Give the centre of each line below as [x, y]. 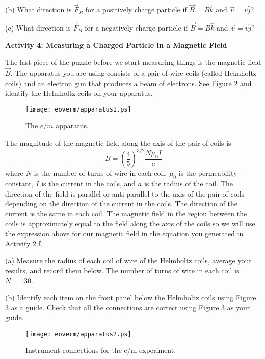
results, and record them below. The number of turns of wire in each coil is [122, 270]
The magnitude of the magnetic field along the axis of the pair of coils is [118, 143]
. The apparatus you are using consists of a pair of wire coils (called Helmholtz [134, 73]
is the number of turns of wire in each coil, [100, 173]
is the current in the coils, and [89, 183]
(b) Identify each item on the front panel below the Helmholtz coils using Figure [131, 297]
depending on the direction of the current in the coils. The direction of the [122, 203]
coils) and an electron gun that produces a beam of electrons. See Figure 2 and [128, 83]
